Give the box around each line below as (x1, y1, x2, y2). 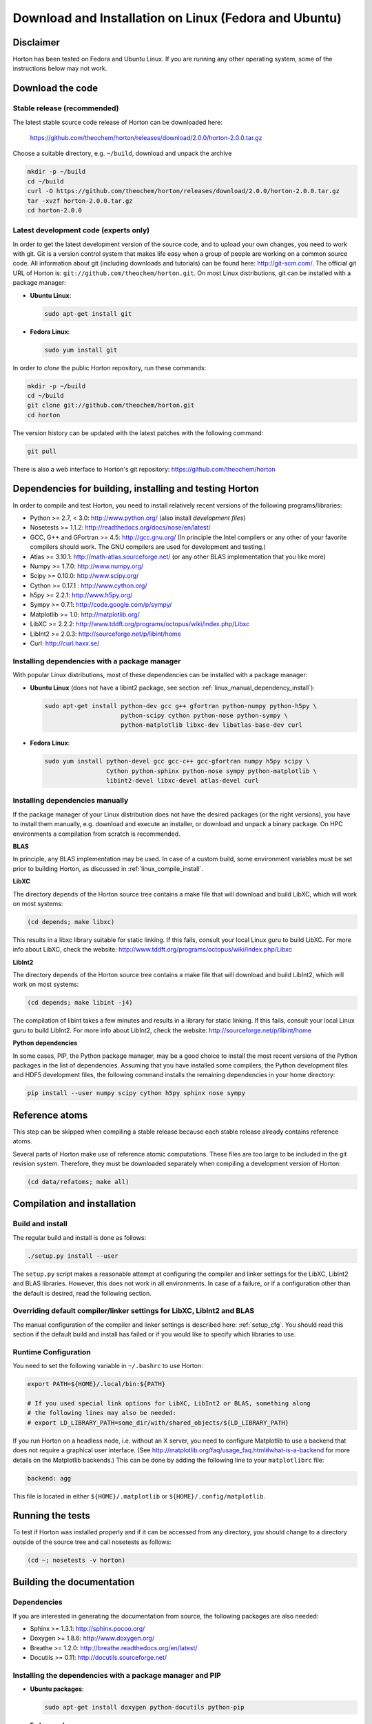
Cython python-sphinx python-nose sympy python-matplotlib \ (105, 767, 317, 775)
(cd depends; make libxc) (27, 918, 115, 925)
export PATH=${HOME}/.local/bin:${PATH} (27, 1380, 165, 1388)
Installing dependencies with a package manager (12, 656, 181, 665)
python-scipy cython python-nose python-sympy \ (121, 711, 289, 719)
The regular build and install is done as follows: (12, 1233, 147, 1241)
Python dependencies (12, 1039, 78, 1048)
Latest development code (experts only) (12, 225, 150, 235)
